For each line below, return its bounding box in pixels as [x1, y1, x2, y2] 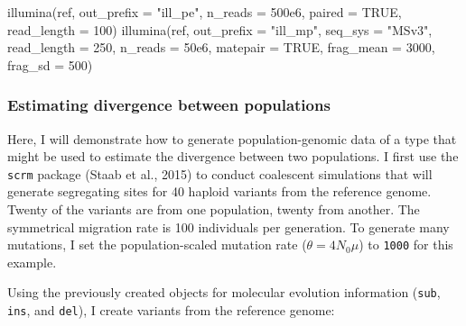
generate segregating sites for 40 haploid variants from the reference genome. [7, 182, 432, 201]
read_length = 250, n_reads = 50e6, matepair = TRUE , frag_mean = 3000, [7, 38, 435, 57]
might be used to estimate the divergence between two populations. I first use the [7, 147, 459, 166]
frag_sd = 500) [7, 55, 93, 74]
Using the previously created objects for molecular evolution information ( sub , [7, 283, 441, 302]
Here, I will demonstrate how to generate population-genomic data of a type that [7, 129, 457, 148]
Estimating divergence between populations [7, 94, 331, 116]
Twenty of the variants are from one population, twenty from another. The [7, 200, 420, 219]
